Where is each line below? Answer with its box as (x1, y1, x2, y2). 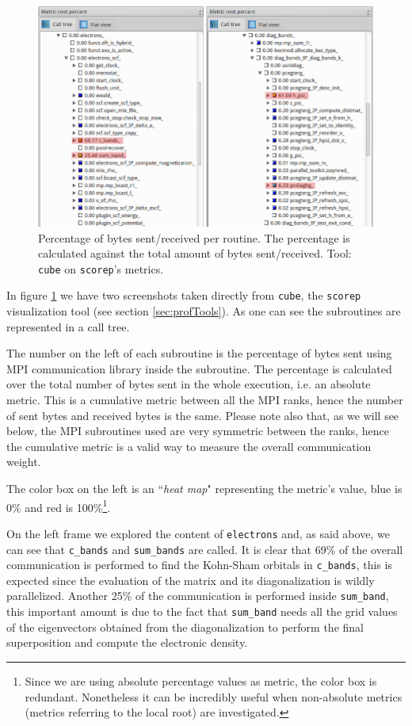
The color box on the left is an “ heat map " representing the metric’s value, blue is (6, 480, 402, 497)
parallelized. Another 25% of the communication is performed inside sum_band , (6, 587, 389, 604)
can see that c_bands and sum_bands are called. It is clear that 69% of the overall (6, 541, 403, 557)
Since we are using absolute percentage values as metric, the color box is (25, 672, 377, 689)
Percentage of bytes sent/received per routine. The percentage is (38, 229, 350, 246)
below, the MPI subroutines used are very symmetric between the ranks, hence (6, 422, 389, 439)
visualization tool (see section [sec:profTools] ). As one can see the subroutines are (6, 303, 401, 319)
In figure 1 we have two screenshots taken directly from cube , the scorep (6, 287, 361, 304)
